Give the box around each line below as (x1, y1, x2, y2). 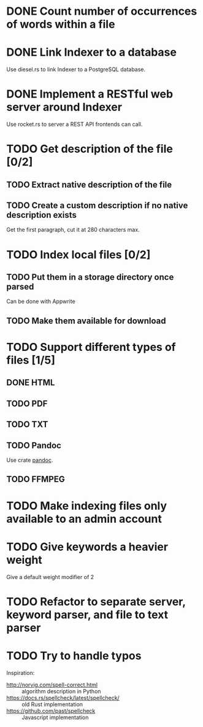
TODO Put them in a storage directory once (6, 272, 174, 283)
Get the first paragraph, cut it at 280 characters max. (6, 226, 140, 234)
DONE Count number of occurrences (6, 4, 197, 18)
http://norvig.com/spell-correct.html (6, 681, 98, 688)
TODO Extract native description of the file (6, 179, 172, 190)
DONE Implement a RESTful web (6, 87, 174, 101)
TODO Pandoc (6, 440, 61, 450)
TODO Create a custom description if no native (6, 201, 188, 211)
